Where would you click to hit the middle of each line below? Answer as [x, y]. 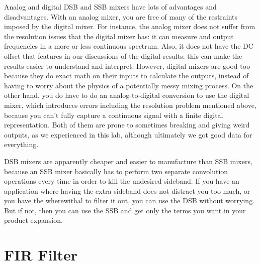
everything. [21, 144]
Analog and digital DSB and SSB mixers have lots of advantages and [110, 7]
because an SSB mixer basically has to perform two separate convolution [116, 171]
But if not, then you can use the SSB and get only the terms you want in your [125, 210]
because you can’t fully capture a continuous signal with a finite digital [114, 115]
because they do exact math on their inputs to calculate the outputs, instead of [126, 76]
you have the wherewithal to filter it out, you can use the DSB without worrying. [129, 201]
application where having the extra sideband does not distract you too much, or [127, 190]
